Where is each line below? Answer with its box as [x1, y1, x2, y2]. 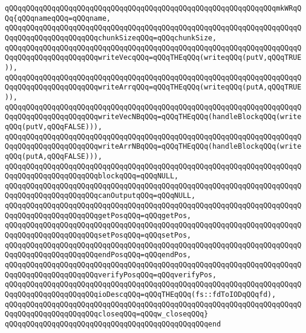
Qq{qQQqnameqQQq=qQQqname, [5, 14, 111, 23]
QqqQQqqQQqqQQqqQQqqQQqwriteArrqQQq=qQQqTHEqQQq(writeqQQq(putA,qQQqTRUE [5, 83, 302, 92]
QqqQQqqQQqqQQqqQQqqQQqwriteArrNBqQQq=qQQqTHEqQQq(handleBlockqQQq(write [5, 142, 302, 151]
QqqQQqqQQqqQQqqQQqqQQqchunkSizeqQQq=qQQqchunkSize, [5, 33, 217, 42]
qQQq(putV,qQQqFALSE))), [5, 122, 102, 131]
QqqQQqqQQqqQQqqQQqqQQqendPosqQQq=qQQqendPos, [5, 251, 191, 260]
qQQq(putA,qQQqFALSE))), [5, 152, 102, 161]
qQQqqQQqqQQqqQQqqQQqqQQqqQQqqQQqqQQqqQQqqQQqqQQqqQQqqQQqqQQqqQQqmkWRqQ [5, 4, 302, 12]
